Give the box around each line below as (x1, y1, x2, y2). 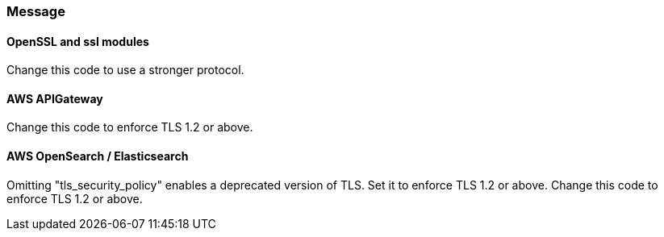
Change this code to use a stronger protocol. (6, 63, 244, 77)
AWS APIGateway (6, 91, 103, 106)
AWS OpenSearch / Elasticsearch (6, 149, 189, 164)
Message (6, 3, 65, 19)
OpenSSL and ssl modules (6, 34, 149, 48)
